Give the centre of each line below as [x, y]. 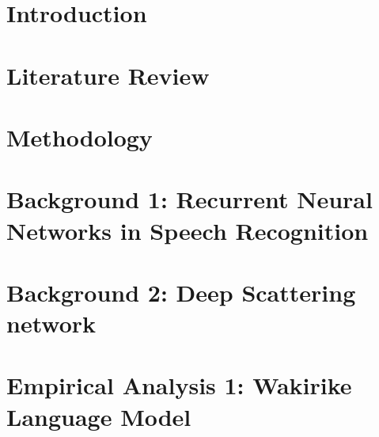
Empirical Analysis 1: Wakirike [179, 385]
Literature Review [108, 75]
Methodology [80, 137]
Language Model [99, 416]
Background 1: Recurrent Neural [189, 199]
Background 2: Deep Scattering [181, 292]
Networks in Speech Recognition [188, 230]
